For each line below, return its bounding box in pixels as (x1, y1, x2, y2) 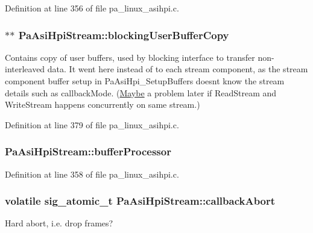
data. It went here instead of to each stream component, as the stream (47, 63, 308, 75)
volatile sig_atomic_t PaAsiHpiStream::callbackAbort (5, 193, 276, 208)
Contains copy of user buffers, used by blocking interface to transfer (5, 51, 255, 63)
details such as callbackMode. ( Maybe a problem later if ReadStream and (5, 86, 277, 99)
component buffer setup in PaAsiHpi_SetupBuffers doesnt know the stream (5, 75, 285, 87)
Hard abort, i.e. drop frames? (5, 217, 113, 229)
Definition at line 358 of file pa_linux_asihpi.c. (5, 167, 179, 180)
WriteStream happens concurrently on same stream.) (5, 98, 200, 111)
